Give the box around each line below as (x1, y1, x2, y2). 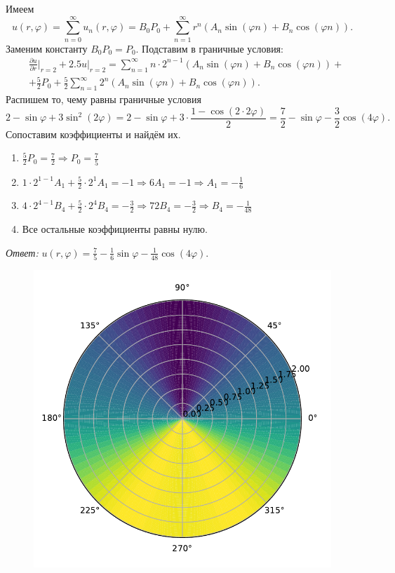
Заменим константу (6, 41, 88, 55)
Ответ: (6, 245, 39, 259)
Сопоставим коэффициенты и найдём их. (6, 126, 181, 141)
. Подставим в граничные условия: (135, 41, 283, 55)
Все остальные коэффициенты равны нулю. (22, 222, 208, 236)
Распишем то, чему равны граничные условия (6, 92, 201, 106)
